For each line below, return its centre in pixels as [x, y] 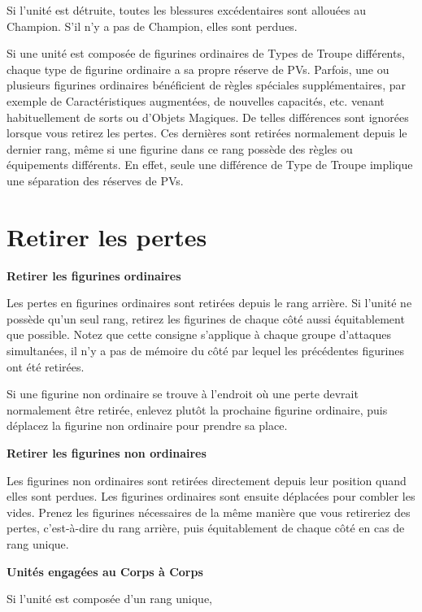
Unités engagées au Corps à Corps [105, 571]
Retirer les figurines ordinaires [94, 275]
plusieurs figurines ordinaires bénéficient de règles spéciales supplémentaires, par [206, 85]
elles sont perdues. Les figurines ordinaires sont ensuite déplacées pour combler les [211, 496]
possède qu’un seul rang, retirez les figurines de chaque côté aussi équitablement [206, 318]
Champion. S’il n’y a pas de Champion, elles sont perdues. [152, 26]
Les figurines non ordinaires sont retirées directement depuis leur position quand [207, 480]
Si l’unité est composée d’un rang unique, [109, 599]
